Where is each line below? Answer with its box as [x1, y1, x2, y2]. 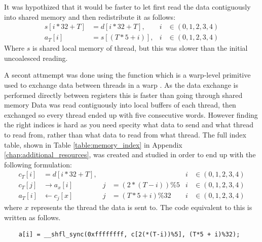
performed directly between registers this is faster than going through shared [4, 89, 243, 100]
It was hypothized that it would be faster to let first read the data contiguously [4, 2, 251, 12]
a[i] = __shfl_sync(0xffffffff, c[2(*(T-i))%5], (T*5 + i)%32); [18, 231, 240, 238]
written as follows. [4, 212, 61, 222]
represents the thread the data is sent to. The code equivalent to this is [31, 201, 252, 212]
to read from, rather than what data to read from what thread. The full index [4, 129, 246, 140]
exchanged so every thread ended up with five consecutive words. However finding [4, 109, 258, 120]
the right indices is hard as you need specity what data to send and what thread [4, 119, 254, 130]
